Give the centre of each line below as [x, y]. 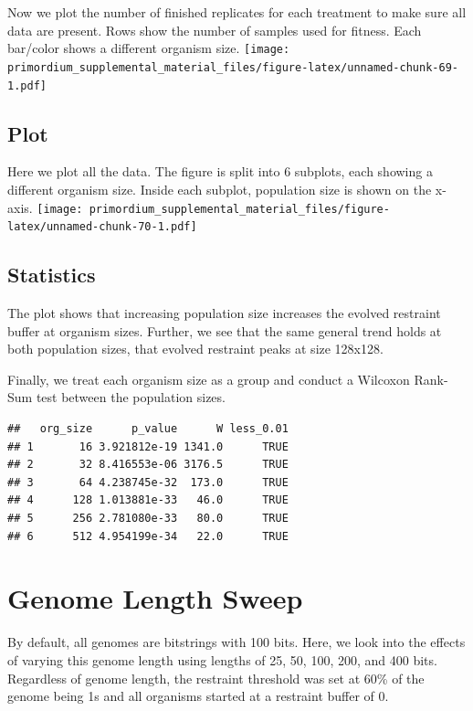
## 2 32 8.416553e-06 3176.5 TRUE [148, 465]
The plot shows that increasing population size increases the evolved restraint [224, 313]
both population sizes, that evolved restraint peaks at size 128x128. [195, 349]
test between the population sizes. [131, 397]
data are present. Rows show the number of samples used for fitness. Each [215, 30]
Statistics [52, 275]
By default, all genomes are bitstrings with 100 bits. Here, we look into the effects [236, 642]
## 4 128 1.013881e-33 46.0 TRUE [148, 500]
